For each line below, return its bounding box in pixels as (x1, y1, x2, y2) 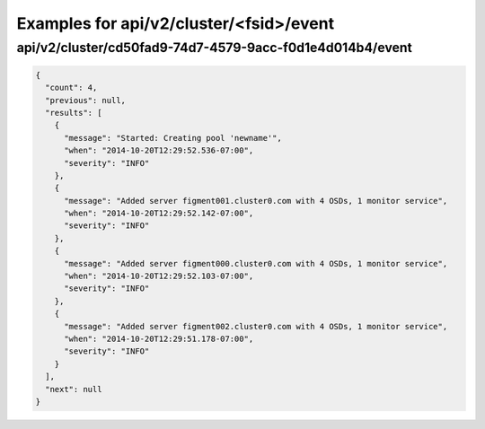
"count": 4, (45, 83, 98, 93)
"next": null (45, 384, 102, 394)
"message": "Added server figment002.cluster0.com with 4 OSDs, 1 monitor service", (64, 321, 448, 331)
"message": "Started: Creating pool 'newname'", (64, 133, 282, 143)
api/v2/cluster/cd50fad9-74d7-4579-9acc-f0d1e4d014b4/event (16, 39, 412, 56)
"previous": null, (45, 95, 126, 105)
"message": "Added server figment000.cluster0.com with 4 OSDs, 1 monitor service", (64, 258, 448, 268)
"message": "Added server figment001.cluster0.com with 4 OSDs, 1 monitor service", (64, 196, 448, 206)
